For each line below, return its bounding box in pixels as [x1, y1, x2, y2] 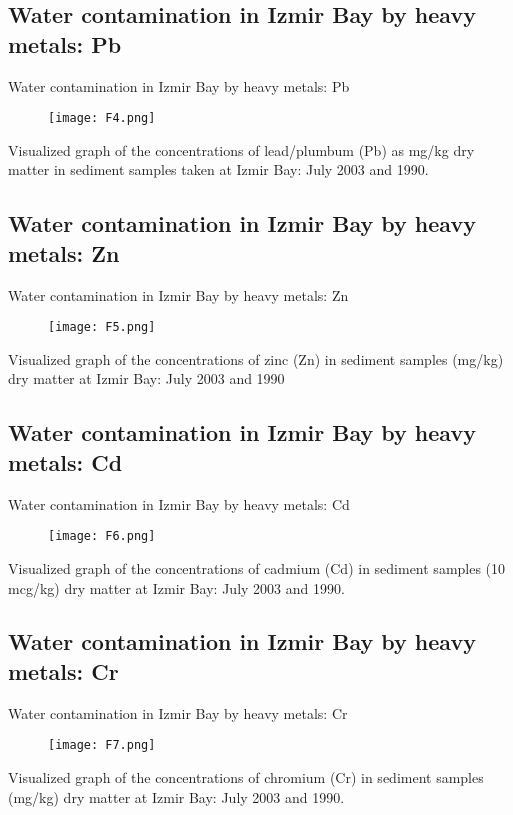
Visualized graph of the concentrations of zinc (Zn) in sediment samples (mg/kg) [8, 348, 504, 369]
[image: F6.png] [48, 529, 156, 544]
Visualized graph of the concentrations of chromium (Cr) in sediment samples [8, 766, 484, 787]
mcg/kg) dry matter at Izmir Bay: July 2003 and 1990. [8, 577, 345, 598]
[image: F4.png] [48, 111, 156, 126]
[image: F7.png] [48, 738, 156, 753]
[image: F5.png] [48, 320, 156, 335]
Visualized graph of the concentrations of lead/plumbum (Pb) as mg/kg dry [8, 139, 475, 160]
